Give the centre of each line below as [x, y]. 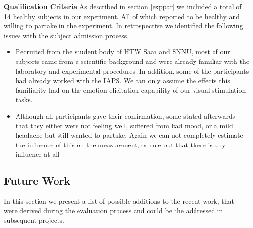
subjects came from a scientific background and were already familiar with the [132, 61]
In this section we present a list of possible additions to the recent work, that [119, 201]
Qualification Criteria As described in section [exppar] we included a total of [123, 6]
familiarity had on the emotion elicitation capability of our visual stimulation [131, 90]
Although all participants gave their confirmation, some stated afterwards [125, 115]
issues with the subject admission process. [67, 35]
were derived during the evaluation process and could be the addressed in [114, 210]
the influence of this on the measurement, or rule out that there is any [120, 144]
